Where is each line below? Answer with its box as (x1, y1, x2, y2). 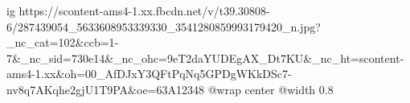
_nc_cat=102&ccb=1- (6, 34, 119, 51)
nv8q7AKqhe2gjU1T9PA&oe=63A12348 (6, 80, 205, 97)
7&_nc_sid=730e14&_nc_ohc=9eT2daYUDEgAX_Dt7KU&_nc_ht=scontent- (6, 49, 404, 66)
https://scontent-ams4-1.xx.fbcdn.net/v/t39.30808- (18, 2, 270, 19)
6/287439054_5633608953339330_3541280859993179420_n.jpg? (6, 18, 321, 35)
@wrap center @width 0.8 (207, 80, 334, 97)
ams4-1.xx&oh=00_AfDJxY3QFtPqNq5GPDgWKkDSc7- (6, 65, 292, 82)
